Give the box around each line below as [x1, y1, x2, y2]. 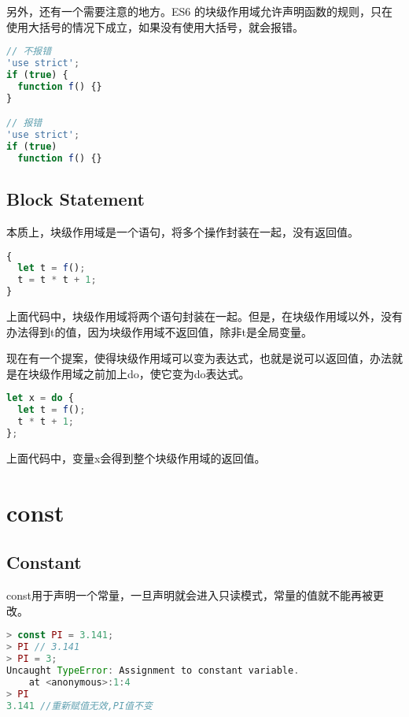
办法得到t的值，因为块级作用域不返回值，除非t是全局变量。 [6, 323, 312, 340]
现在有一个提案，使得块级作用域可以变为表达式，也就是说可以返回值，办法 [6, 350, 392, 366]
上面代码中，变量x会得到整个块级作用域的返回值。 [6, 449, 266, 466]
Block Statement [6, 187, 145, 211]
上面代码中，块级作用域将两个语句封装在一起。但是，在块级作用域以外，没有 [6, 308, 403, 325]
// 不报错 [6, 46, 52, 58]
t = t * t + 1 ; [17, 274, 97, 286]
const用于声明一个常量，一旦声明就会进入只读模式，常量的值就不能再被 [6, 587, 373, 604]
